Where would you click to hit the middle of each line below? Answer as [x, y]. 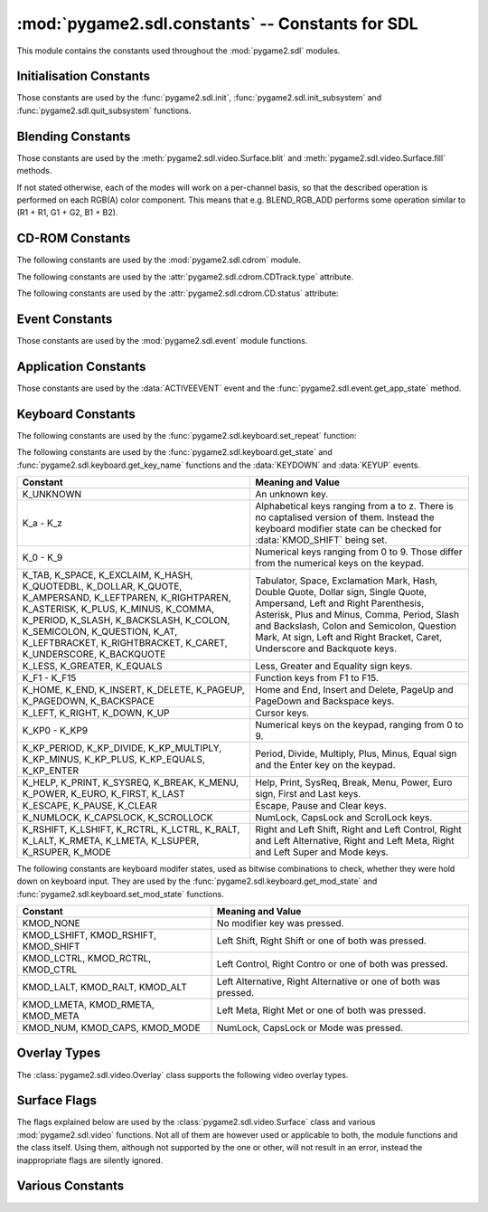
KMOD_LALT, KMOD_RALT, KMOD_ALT [104, 988]
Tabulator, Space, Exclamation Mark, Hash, [346, 581]
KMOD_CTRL [50, 970]
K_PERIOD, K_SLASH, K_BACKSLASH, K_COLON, [126, 620]
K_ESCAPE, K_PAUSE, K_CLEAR [89, 805]
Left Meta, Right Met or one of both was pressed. [322, 1010]
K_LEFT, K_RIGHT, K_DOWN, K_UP [96, 713]
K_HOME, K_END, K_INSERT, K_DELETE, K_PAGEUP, [134, 689]
